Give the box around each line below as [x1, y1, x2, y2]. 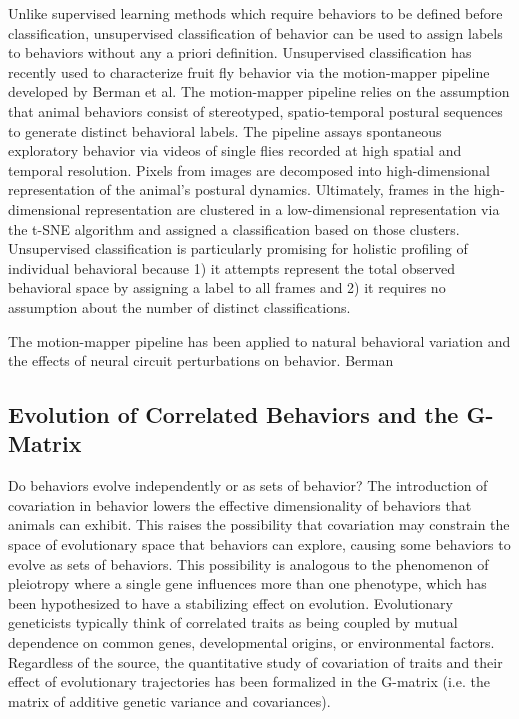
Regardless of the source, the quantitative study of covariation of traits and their [8, 651, 503, 672]
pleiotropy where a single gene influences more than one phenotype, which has [8, 573, 487, 594]
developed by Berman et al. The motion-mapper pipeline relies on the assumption [8, 81, 510, 102]
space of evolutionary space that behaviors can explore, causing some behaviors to [8, 534, 511, 555]
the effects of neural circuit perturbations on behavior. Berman [8, 350, 394, 371]
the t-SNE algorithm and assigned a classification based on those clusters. [8, 218, 460, 239]
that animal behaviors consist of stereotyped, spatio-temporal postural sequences [8, 100, 503, 121]
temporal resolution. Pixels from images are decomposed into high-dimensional [8, 159, 490, 180]
